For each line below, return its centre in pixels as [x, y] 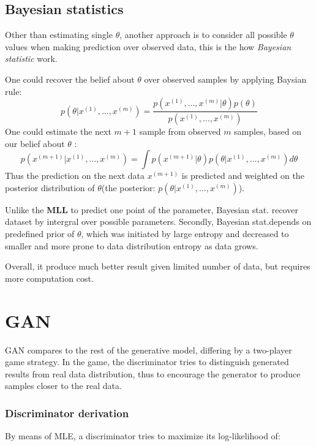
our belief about [35, 143]
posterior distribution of [50, 187]
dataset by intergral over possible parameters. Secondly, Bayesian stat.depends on [158, 221]
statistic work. [31, 59]
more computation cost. [49, 278]
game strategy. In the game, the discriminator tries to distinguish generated [147, 362]
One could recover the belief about [70, 79]
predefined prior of [40, 234]
